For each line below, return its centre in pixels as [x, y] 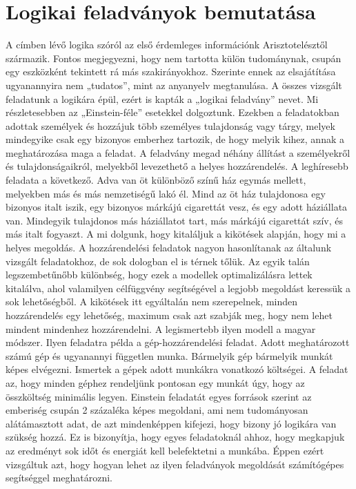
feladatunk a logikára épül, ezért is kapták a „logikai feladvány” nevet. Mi [162, 98]
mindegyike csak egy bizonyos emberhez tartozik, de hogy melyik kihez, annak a [175, 139]
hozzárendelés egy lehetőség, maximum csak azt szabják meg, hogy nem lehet [169, 315]
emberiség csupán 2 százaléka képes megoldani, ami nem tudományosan [157, 410]
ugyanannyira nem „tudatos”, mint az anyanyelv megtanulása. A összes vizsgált [174, 85]
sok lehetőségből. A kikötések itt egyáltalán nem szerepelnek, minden [152, 301]
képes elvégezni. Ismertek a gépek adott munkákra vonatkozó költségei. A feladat [177, 369]
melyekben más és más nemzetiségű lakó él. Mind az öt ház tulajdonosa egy [166, 193]
